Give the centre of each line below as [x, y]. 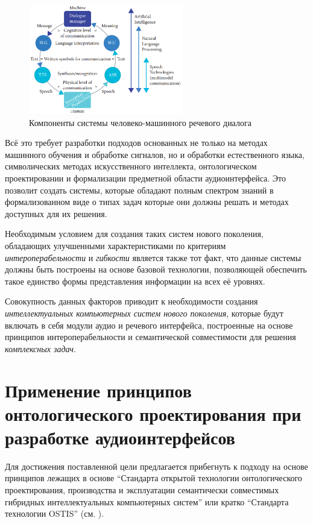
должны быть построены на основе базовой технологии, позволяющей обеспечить [156, 269]
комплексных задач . [40, 348]
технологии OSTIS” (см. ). [55, 513]
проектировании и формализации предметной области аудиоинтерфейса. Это [145, 178]
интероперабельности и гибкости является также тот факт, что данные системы [153, 257]
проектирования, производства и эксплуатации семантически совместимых [142, 490]
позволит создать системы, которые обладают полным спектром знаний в [139, 190]
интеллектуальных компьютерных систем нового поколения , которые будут [144, 313]
